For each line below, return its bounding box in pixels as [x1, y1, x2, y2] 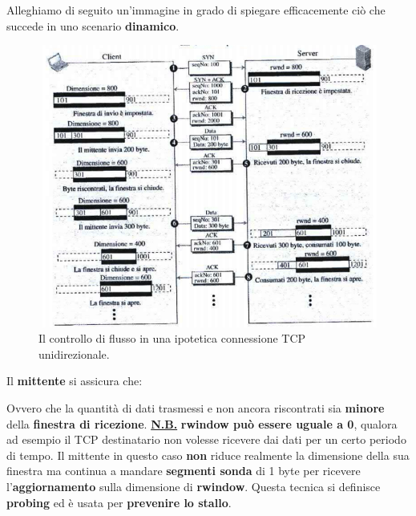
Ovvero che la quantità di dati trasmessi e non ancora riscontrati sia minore [6, 399, 385, 416]
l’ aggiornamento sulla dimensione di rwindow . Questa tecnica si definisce [6, 477, 381, 494]
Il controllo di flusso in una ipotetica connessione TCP [38, 330, 306, 347]
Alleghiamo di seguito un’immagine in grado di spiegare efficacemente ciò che [6, 2, 386, 18]
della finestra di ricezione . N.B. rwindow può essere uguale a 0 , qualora [6, 415, 398, 432]
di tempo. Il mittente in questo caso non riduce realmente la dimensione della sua [6, 446, 410, 463]
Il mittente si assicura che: [6, 372, 143, 389]
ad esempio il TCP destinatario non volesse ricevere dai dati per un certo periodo [6, 431, 406, 448]
